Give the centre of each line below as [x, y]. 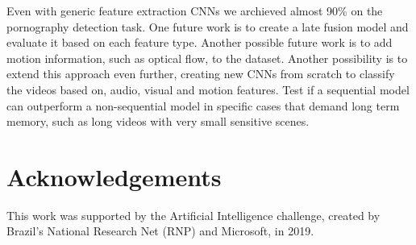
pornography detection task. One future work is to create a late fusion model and [208, 26]
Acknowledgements [114, 176]
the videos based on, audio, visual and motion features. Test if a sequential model [208, 89]
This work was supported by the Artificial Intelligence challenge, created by [193, 215]
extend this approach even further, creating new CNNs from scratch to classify [201, 74]
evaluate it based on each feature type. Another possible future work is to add [200, 42]
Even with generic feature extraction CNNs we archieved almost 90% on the [195, 10]
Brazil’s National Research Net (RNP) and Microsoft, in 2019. [160, 231]
